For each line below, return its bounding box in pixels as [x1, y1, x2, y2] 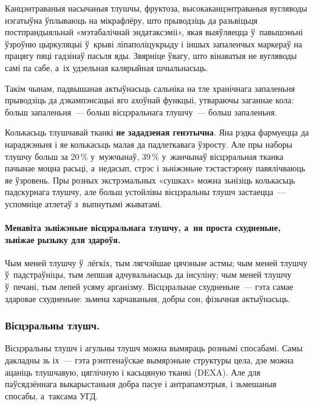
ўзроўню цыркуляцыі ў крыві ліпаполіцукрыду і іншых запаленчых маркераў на [5, 37, 302, 50]
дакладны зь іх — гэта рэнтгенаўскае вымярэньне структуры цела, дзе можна [5, 354, 294, 366]
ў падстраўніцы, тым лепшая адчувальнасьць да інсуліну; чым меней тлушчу [5, 268, 292, 281]
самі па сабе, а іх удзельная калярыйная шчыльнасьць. [5, 61, 208, 74]
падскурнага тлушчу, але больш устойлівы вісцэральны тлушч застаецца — [5, 185, 286, 198]
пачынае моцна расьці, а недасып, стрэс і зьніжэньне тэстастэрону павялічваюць [5, 162, 305, 174]
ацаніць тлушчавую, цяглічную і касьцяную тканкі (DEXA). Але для [5, 365, 261, 378]
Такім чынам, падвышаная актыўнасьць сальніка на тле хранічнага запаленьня [5, 81, 295, 94]
